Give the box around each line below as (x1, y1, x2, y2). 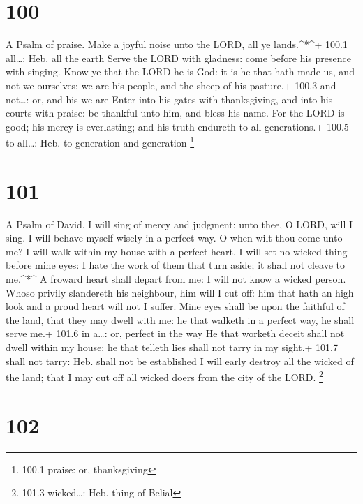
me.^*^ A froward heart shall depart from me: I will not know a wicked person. (6, 272, 346, 286)
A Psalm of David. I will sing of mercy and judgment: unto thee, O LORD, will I (6, 216, 353, 231)
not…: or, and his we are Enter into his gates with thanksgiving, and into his (6, 91, 333, 106)
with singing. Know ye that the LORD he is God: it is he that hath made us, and (6, 64, 355, 79)
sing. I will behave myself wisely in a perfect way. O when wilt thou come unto (6, 230, 343, 245)
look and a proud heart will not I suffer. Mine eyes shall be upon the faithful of (6, 299, 345, 313)
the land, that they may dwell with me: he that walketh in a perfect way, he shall (6, 312, 355, 327)
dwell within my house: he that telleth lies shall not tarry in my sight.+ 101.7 (6, 340, 338, 354)
